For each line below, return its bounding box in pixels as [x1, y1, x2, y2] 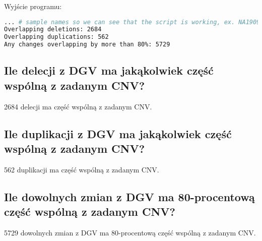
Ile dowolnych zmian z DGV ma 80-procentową [4, 189, 255, 204]
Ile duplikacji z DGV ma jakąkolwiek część [4, 126, 232, 141]
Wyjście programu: [4, 1, 62, 11]
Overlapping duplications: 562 [4, 33, 109, 41]
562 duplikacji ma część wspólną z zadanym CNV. [4, 164, 159, 174]
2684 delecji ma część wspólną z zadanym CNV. [4, 101, 152, 111]
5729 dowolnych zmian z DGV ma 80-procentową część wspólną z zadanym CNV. [4, 227, 256, 238]
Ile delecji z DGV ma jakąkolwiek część [4, 63, 214, 78]
